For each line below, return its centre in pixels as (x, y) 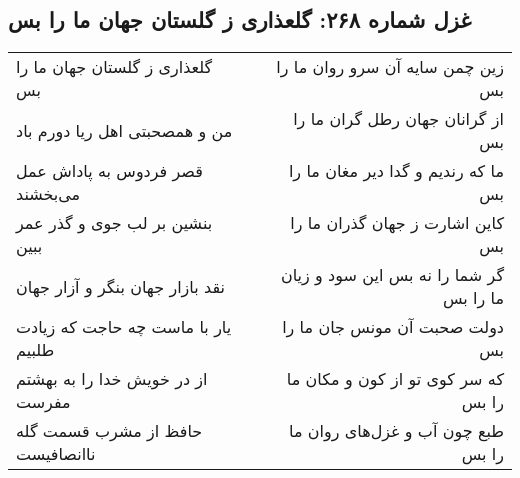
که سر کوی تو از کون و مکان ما (395, 379)
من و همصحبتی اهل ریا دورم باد (124, 130)
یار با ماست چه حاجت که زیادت (124, 327)
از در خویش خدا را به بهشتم (112, 379)
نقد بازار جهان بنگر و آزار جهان (120, 286)
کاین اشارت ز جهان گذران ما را (397, 223)
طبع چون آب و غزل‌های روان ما (396, 431)
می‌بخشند (48, 194)
